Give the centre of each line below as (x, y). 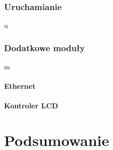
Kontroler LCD (31, 106)
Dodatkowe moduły (45, 47)
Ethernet (20, 86)
